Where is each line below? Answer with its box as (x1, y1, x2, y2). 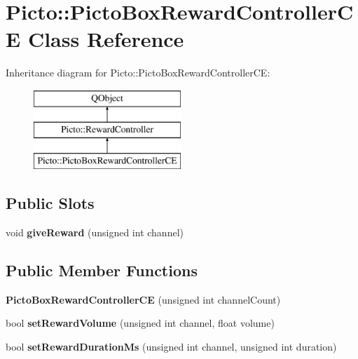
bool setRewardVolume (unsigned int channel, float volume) (6, 316, 275, 330)
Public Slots (6, 192, 95, 214)
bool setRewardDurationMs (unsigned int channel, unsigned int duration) (6, 339, 337, 354)
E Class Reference (6, 25, 184, 53)
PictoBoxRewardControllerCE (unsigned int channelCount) (6, 292, 281, 306)
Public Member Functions (6, 259, 198, 281)
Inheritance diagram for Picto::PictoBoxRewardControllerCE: (6, 65, 270, 80)
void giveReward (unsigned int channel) (6, 225, 184, 240)
